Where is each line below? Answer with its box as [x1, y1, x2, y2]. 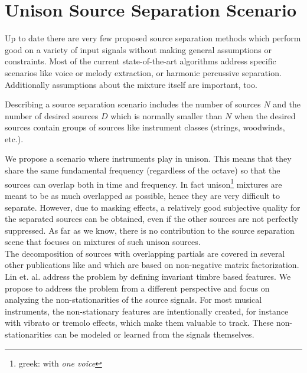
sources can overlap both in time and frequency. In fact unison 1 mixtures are [5, 176, 282, 190]
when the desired [234, 109, 296, 122]
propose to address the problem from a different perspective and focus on [5, 282, 270, 294]
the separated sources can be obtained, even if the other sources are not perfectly [5, 212, 299, 225]
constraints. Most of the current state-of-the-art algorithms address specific [5, 55, 276, 67]
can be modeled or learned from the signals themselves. [54, 328, 254, 341]
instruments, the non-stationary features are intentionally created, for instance [5, 305, 289, 317]
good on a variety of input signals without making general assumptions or [5, 43, 272, 55]
